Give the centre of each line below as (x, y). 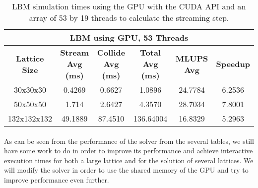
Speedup (233, 64)
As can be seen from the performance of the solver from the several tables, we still (129, 141)
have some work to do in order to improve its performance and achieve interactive (129, 151)
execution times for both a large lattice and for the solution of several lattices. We (129, 160)
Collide (111, 52)
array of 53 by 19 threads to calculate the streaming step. (129, 18)
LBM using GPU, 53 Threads (129, 37)
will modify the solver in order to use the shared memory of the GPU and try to (126, 170)
